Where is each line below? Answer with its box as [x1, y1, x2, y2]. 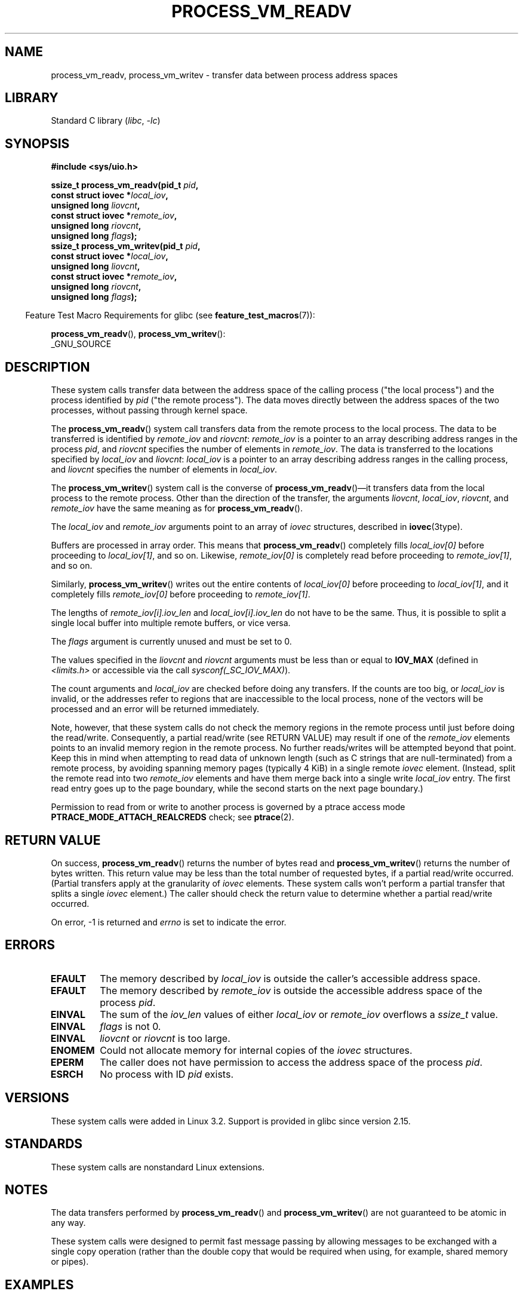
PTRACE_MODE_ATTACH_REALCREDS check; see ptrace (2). [51, 812, 294, 823]
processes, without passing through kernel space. [51, 405, 248, 416]
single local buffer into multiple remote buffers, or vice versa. [51, 618, 291, 628]
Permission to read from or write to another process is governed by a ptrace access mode [51, 802, 405, 812]
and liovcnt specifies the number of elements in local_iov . [51, 464, 278, 475]
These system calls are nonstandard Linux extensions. [51, 1161, 264, 1172]
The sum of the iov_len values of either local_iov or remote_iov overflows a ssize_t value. [100, 1008, 499, 1020]
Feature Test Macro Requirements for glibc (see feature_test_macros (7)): [25, 310, 315, 321]
